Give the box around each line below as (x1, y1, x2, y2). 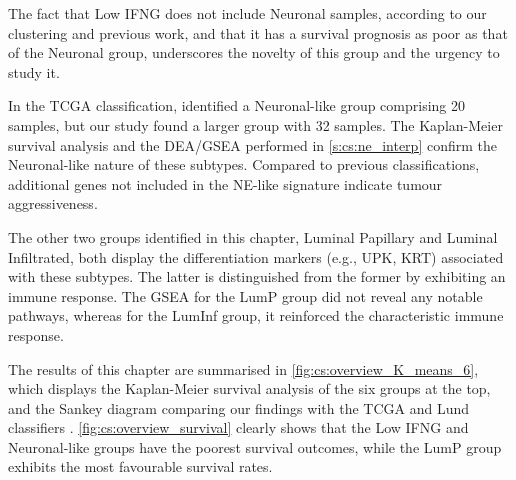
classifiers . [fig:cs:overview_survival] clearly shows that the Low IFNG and (8, 417, 469, 438)
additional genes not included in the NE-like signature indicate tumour (8, 173, 443, 194)
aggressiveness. (8, 193, 98, 214)
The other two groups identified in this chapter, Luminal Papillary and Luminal (8, 226, 498, 247)
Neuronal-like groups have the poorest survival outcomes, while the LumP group (8, 436, 502, 457)
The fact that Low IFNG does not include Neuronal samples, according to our (8, 3, 487, 23)
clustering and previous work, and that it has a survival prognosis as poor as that (8, 22, 508, 43)
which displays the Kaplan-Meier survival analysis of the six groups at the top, (8, 378, 491, 399)
